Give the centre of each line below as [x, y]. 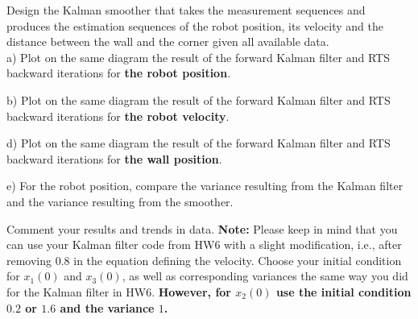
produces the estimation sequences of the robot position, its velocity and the [195, 25]
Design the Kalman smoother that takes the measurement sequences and [186, 10]
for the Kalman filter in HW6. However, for [119, 291]
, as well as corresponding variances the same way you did [265, 276]
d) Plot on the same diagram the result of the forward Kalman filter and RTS [199, 143]
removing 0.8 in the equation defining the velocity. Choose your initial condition [204, 260]
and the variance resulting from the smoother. [120, 201]
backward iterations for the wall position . [114, 158]
